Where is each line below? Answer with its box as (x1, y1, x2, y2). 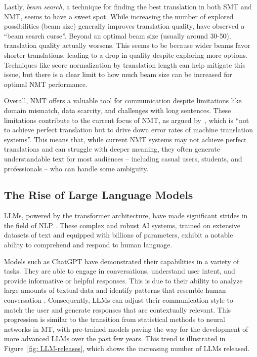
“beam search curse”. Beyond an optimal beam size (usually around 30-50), (4, 30, 231, 40)
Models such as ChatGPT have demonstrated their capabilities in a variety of (4, 256, 239, 266)
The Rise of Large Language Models (4, 187, 193, 202)
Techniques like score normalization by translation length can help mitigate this (4, 59, 246, 70)
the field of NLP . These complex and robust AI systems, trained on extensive (4, 220, 241, 230)
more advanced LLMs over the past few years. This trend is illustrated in (4, 333, 226, 344)
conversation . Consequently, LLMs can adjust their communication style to (4, 295, 233, 305)
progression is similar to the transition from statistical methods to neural (4, 314, 225, 324)
